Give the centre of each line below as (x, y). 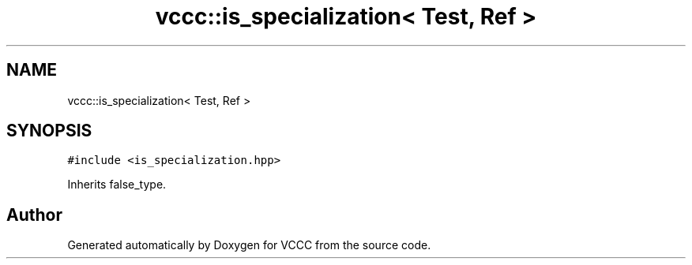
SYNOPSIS (49, 131)
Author (34, 215)
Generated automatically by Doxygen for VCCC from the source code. (249, 245)
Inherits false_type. (117, 185)
